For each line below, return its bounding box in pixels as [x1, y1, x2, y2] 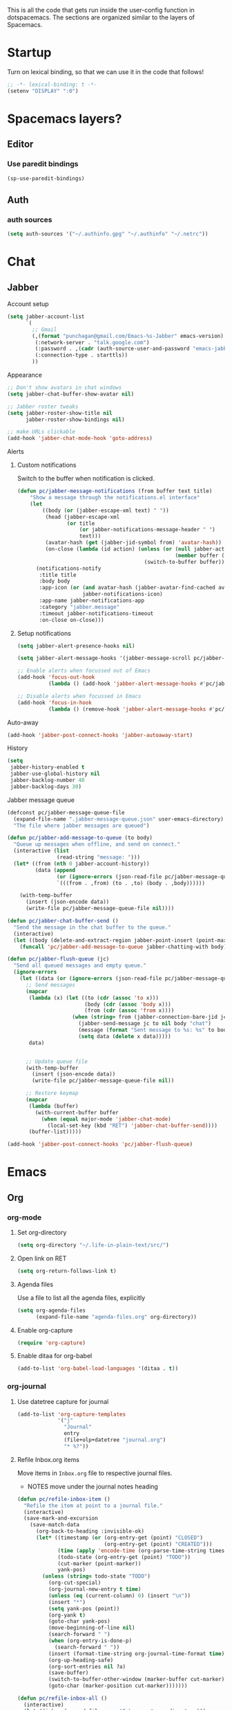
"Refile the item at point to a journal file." [23, 1502, 164, 1509]
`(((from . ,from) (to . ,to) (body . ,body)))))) [56, 880, 206, 887]
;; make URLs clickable [7, 429, 76, 436]
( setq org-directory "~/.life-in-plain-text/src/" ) [17, 1242, 169, 1249]
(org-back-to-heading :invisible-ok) [35, 1528, 145, 1535]
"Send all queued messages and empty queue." [13, 962, 147, 969]
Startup [7, 45, 52, 61]
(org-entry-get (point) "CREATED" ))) [104, 1540, 213, 1547]
